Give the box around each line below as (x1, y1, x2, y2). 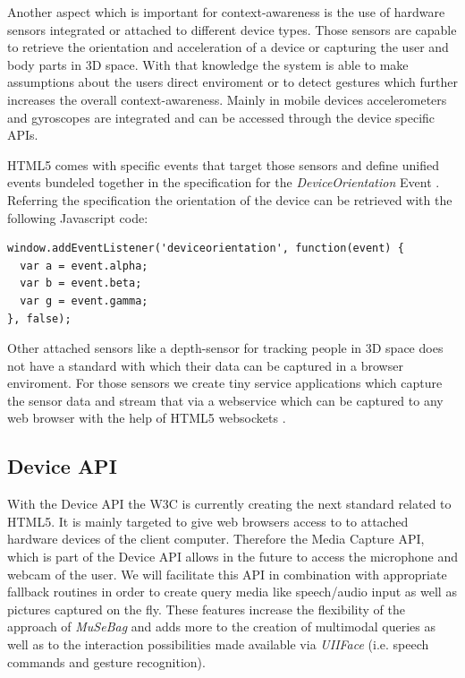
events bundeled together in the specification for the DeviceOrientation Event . (7, 173, 440, 192)
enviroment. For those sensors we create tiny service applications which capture (7, 373, 443, 392)
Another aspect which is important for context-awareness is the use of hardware (7, 3, 445, 21)
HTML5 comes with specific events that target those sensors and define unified (7, 155, 439, 174)
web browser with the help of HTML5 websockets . (7, 408, 286, 427)
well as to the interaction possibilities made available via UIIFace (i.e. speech (7, 635, 429, 654)
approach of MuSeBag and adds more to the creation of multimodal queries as (7, 617, 436, 636)
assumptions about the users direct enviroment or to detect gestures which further (7, 73, 459, 91)
